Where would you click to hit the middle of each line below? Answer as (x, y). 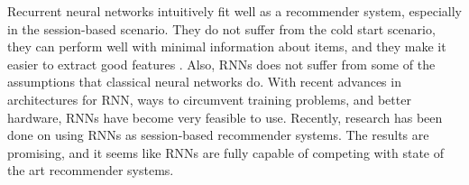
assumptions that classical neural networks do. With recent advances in (204, 82)
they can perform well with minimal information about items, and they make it (227, 46)
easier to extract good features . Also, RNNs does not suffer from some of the (221, 64)
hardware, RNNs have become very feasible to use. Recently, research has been (225, 117)
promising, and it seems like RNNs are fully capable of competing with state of (226, 152)
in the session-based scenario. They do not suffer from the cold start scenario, (221, 28)
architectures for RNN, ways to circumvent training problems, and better (209, 99)
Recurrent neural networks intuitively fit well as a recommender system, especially (234, 11)
